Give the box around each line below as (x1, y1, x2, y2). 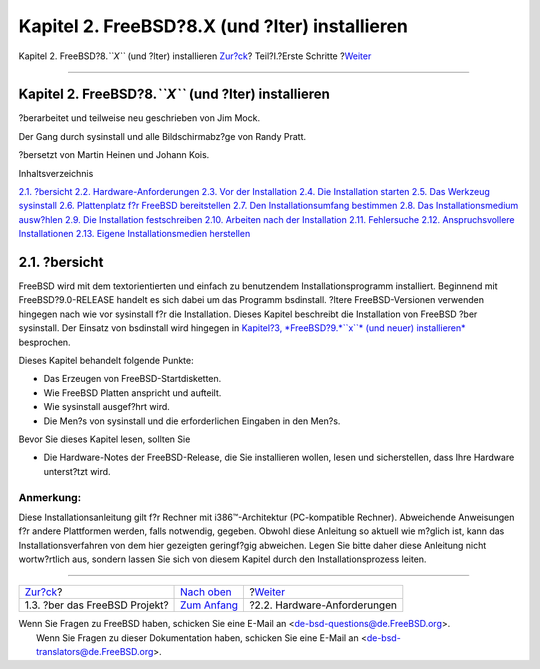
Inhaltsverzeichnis (18, 167, 94, 179)
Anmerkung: (18, 490, 82, 504)
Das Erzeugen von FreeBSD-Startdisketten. (43, 373, 222, 385)
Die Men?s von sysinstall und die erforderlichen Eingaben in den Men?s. (43, 415, 341, 427)
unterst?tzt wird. (43, 465, 111, 477)
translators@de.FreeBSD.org (36, 646, 154, 658)
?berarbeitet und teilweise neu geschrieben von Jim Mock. (18, 112, 260, 124)
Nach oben (180, 585, 232, 599)
